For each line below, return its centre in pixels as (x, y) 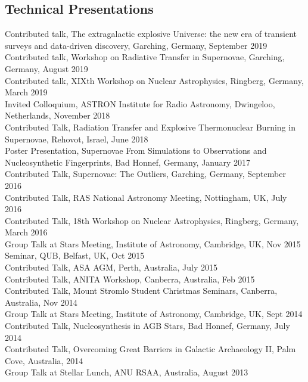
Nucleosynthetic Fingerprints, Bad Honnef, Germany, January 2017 (128, 162)
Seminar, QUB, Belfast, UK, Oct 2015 (75, 255)
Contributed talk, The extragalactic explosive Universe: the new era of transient (151, 34)
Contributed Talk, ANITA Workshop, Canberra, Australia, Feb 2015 (130, 279)
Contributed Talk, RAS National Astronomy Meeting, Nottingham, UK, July (146, 197)
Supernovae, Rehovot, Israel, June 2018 (77, 139)
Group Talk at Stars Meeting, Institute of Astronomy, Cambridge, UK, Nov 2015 (153, 243)
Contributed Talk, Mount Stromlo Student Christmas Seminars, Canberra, (141, 291)
